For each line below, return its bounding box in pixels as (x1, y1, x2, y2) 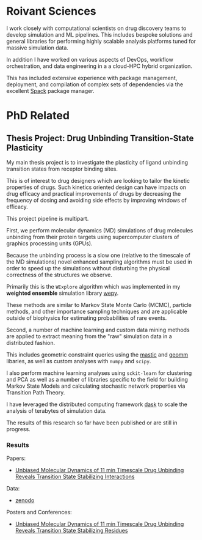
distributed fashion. (6, 339, 56, 346)
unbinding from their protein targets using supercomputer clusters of (6, 233, 179, 240)
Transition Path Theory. (6, 388, 65, 396)
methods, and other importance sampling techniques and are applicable (6, 308, 187, 315)
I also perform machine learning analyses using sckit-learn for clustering (6, 369, 192, 377)
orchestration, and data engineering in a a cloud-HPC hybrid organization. (6, 62, 193, 70)
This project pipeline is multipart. (6, 215, 89, 222)
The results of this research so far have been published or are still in (6, 419, 178, 426)
